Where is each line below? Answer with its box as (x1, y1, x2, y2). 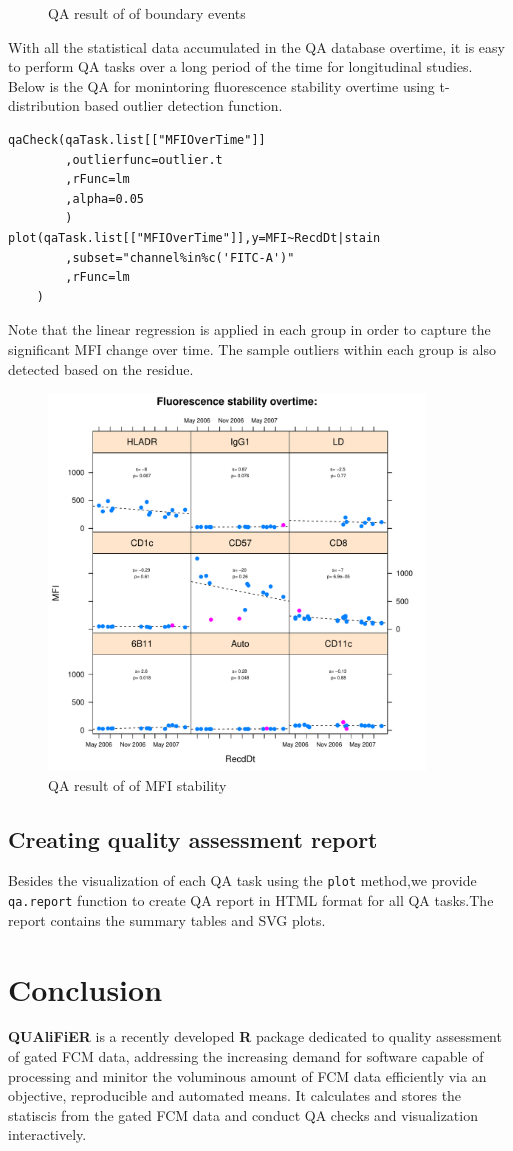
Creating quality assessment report (8, 823, 378, 854)
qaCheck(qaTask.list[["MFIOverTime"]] (8, 132, 266, 147)
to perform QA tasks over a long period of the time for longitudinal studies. (8, 56, 473, 77)
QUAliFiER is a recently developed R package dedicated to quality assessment (8, 1026, 502, 1047)
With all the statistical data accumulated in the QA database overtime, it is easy (8, 36, 505, 57)
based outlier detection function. (84, 95, 283, 116)
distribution (8, 95, 80, 116)
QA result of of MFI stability (48, 774, 227, 795)
